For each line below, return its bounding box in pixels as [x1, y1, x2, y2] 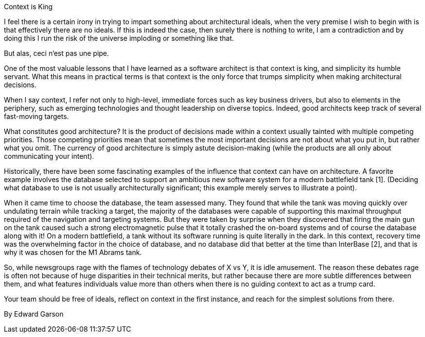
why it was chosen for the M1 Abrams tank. [4, 248, 142, 256]
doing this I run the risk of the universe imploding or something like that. [4, 34, 234, 42]
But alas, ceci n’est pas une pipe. [4, 49, 109, 57]
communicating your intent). [4, 152, 94, 160]
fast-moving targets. [4, 112, 69, 120]
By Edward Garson [4, 310, 64, 318]
